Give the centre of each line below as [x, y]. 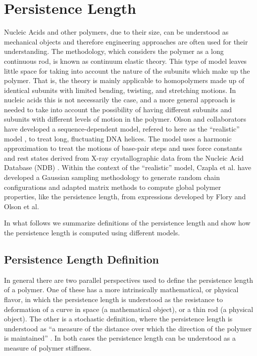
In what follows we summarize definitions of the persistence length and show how [127, 223]
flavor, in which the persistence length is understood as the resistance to [114, 299]
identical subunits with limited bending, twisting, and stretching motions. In [120, 90]
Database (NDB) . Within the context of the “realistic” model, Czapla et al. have [128, 167]
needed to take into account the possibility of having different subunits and [118, 109]
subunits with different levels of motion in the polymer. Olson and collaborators [125, 119]
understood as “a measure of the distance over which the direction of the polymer [128, 328]
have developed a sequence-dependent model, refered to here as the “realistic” [122, 129]
